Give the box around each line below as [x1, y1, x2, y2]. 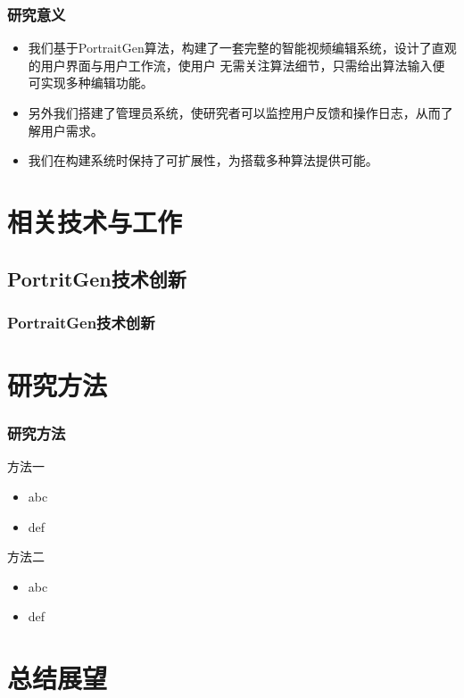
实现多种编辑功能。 [40, 73, 153, 92]
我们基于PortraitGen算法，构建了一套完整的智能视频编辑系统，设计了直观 [28, 38, 457, 57]
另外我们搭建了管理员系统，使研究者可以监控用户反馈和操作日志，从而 [28, 104, 441, 121]
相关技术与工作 [7, 203, 183, 239]
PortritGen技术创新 [7, 264, 186, 292]
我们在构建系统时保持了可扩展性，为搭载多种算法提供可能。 [28, 151, 378, 170]
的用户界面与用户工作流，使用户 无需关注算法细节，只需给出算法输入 [28, 55, 433, 74]
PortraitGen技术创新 [7, 311, 155, 333]
